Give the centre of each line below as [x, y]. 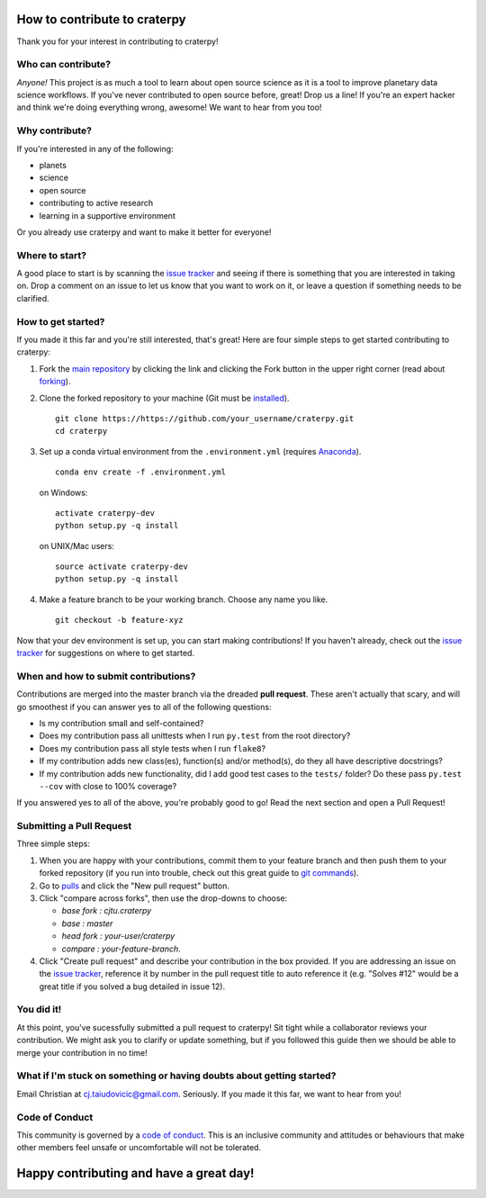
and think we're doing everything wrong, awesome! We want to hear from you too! [169, 107]
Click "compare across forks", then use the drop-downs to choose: [163, 898]
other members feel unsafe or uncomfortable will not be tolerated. [139, 1148]
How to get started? [61, 321]
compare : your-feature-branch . [121, 949]
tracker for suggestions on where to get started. [106, 653]
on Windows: [63, 492]
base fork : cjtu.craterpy [107, 911]
